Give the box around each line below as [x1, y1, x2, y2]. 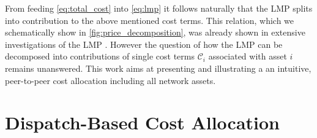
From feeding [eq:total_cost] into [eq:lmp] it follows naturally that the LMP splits [5, 2, 313, 14]
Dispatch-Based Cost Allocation [5, 110, 280, 135]
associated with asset [208, 50, 287, 63]
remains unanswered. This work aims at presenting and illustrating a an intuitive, [5, 61, 311, 74]
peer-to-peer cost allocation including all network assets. [5, 74, 216, 86]
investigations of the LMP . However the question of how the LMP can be [5, 37, 283, 50]
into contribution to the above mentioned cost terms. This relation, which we [5, 13, 294, 26]
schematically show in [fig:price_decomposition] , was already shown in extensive [5, 26, 305, 39]
